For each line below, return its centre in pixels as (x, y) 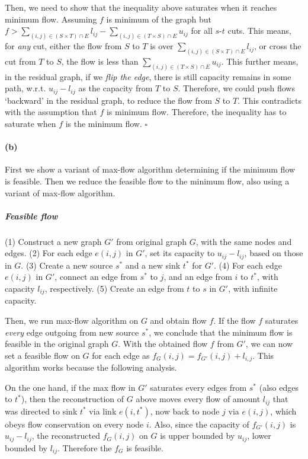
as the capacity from (115, 88)
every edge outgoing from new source (72, 332)
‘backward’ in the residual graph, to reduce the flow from (108, 100)
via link (103, 411)
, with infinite (253, 288)
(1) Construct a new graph (53, 241)
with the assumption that (51, 112)
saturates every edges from (198, 387)
